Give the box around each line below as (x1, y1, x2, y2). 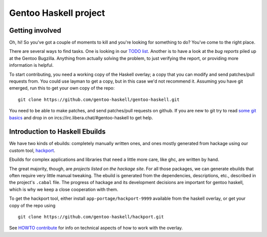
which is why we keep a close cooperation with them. (9, 186, 119, 192)
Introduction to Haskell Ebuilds (9, 128, 106, 136)
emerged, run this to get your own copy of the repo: (9, 85, 115, 91)
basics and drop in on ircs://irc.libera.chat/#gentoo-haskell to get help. (9, 114, 153, 121)
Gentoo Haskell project (9, 7, 105, 18)
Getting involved (9, 26, 61, 35)
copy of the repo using (9, 202, 55, 208)
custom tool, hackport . (9, 147, 55, 153)
